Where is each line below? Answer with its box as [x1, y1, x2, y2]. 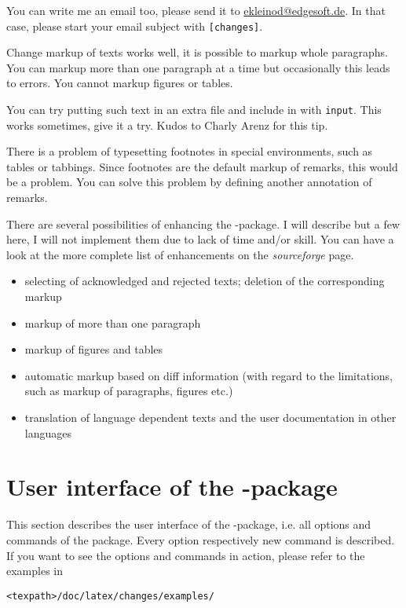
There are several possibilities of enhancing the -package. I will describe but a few [6, 215, 401, 232]
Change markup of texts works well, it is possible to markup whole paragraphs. [6, 44, 388, 60]
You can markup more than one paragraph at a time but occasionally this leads [6, 59, 390, 75]
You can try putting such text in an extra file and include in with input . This [6, 101, 382, 118]
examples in [6, 562, 64, 579]
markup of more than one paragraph [24, 314, 201, 331]
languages [24, 424, 71, 441]
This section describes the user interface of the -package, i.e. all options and [6, 516, 371, 533]
